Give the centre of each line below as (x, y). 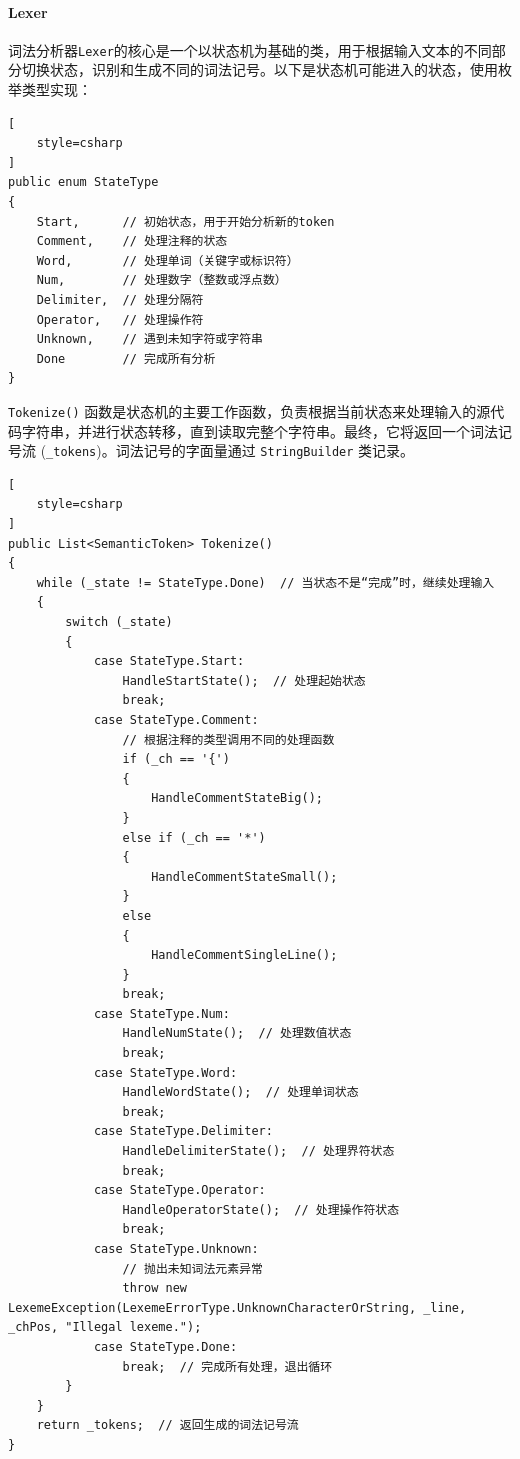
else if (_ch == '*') (194, 837)
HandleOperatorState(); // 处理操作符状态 (261, 1209)
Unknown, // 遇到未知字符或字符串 (149, 339)
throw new (154, 1288)
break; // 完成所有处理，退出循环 (227, 1366)
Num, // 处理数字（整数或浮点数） (161, 280)
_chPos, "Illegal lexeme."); (105, 1327)
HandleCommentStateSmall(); (244, 876)
